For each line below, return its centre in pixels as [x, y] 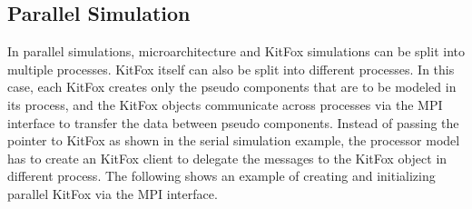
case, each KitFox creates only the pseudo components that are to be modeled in [232, 87]
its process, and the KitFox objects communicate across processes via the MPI [225, 104]
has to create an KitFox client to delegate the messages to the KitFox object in [227, 158]
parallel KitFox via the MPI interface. [113, 193]
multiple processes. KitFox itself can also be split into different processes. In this [231, 69]
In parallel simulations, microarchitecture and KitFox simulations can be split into [236, 51]
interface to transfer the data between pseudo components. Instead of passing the [233, 122]
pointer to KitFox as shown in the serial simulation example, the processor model [234, 140]
